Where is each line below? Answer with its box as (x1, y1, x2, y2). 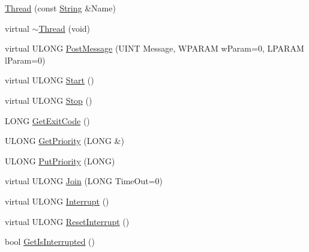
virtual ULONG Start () (5, 74, 94, 86)
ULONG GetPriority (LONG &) (5, 134, 124, 147)
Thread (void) (38, 22, 91, 34)
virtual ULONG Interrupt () (5, 194, 109, 207)
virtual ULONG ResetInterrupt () (5, 215, 130, 227)
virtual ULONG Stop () (5, 94, 92, 106)
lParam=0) (5, 53, 46, 66)
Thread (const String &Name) (5, 2, 116, 14)
